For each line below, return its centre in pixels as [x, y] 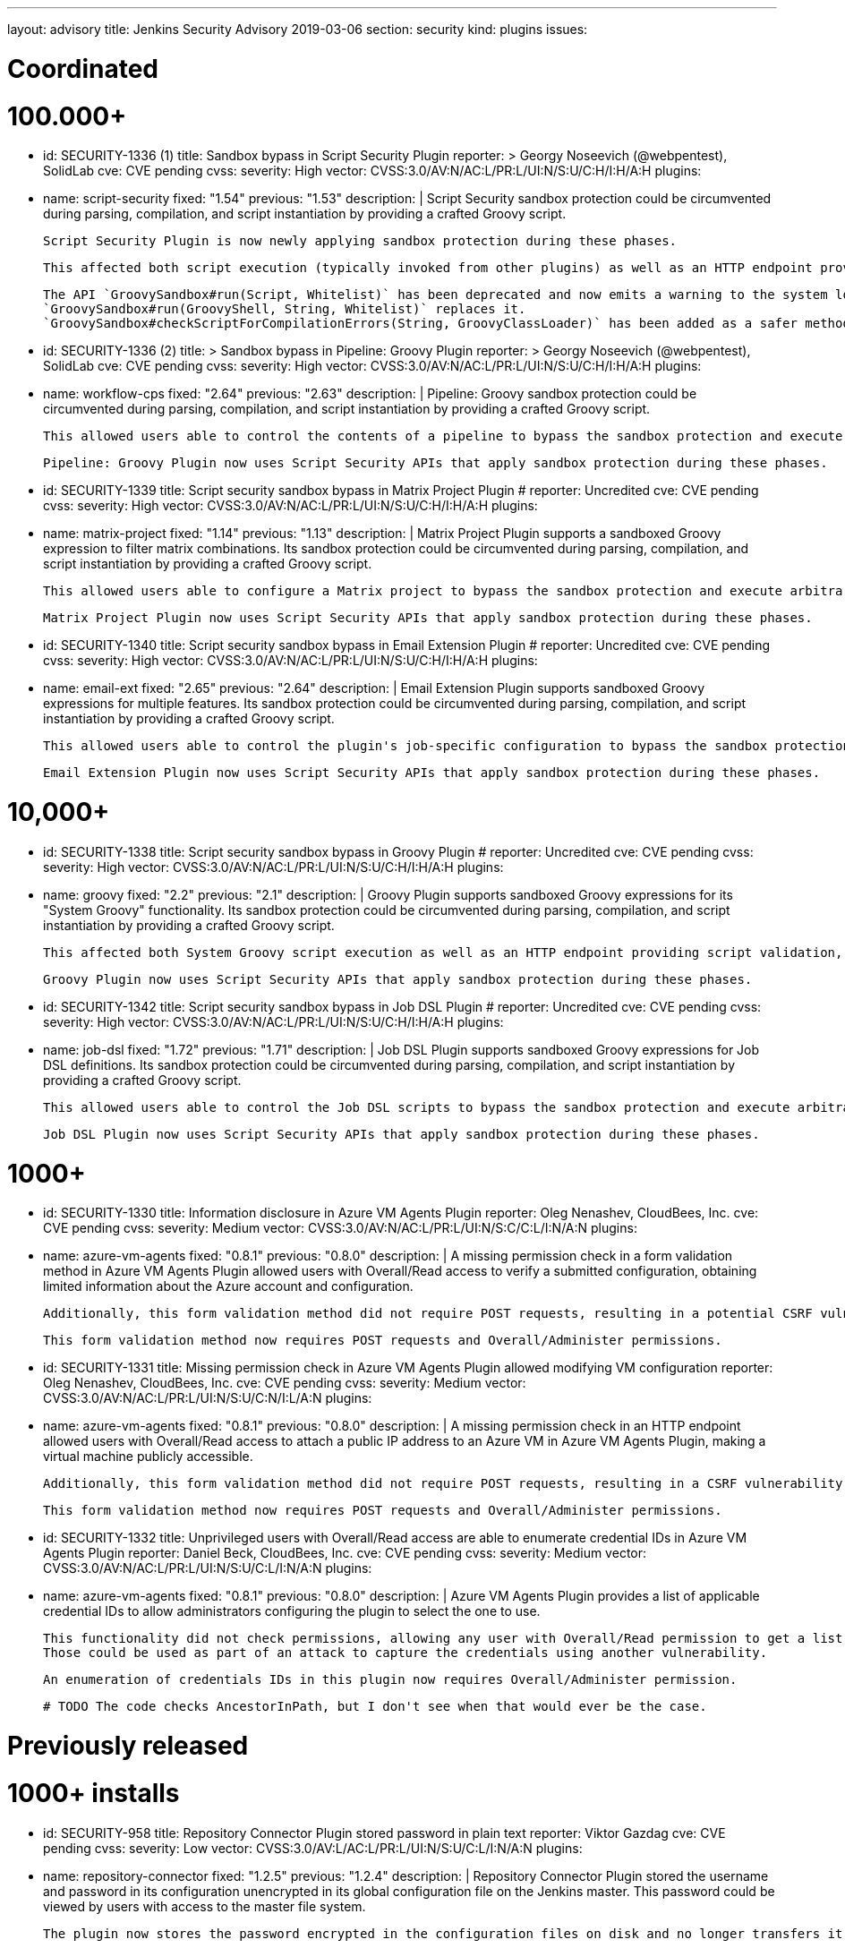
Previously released [128, 1746]
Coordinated [83, 68]
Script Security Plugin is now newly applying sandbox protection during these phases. [360, 241]
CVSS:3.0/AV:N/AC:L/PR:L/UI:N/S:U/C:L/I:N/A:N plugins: [208, 1568]
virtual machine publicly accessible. [148, 1457]
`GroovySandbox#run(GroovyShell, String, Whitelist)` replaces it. [285, 309]
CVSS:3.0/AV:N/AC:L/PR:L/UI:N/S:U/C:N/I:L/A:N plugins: [208, 1398]
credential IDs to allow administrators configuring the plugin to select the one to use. [292, 1611]
